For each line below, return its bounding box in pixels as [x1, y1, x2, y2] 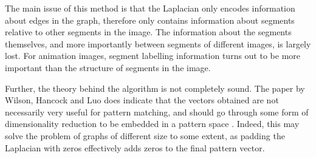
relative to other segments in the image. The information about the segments [5, 26, 292, 38]
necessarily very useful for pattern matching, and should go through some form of [5, 105, 309, 118]
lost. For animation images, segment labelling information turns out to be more [5, 49, 301, 62]
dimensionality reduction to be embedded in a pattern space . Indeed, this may [5, 117, 300, 130]
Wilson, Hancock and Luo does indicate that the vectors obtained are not [5, 94, 279, 106]
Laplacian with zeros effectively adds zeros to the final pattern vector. [5, 141, 265, 154]
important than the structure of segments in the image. [5, 61, 211, 74]
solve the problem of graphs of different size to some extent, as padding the [5, 129, 285, 142]
